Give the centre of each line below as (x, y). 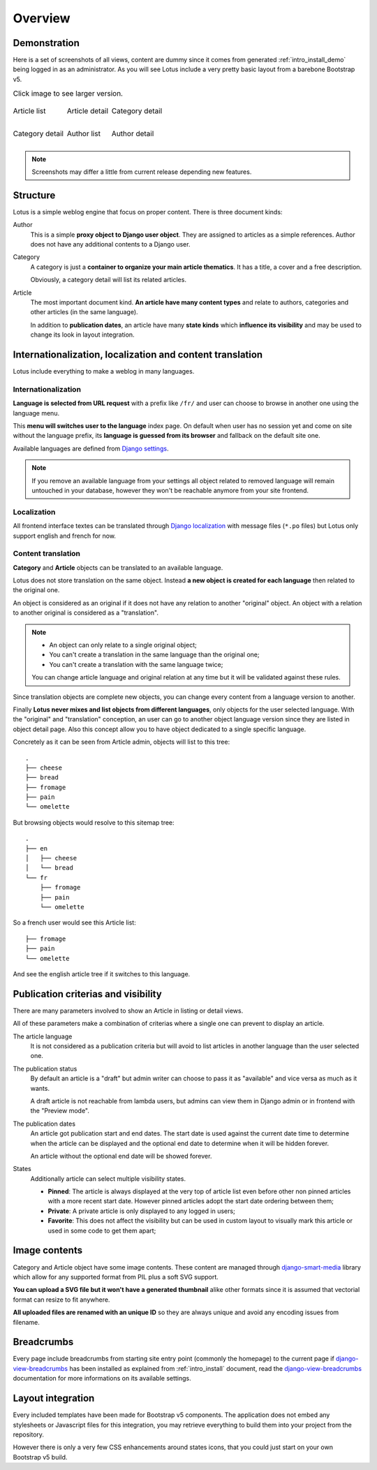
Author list (84, 133)
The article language (43, 1036)
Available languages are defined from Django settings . (91, 448)
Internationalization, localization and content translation (138, 355)
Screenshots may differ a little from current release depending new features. (142, 172)
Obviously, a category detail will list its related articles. (108, 280)
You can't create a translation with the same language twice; (136, 664)
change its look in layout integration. (83, 335)
